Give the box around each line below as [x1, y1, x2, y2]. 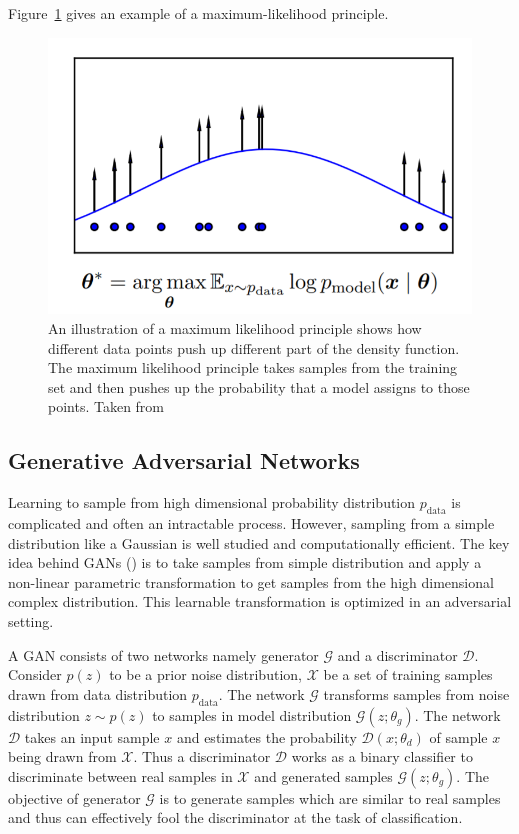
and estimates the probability [176, 726, 357, 747]
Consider [8, 664, 62, 685]
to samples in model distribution [152, 704, 352, 725]
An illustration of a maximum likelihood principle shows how [48, 318, 422, 339]
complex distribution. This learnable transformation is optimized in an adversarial [8, 591, 512, 612]
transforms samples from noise [323, 683, 510, 704]
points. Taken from [48, 396, 165, 417]
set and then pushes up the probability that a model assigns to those [48, 376, 470, 397]
